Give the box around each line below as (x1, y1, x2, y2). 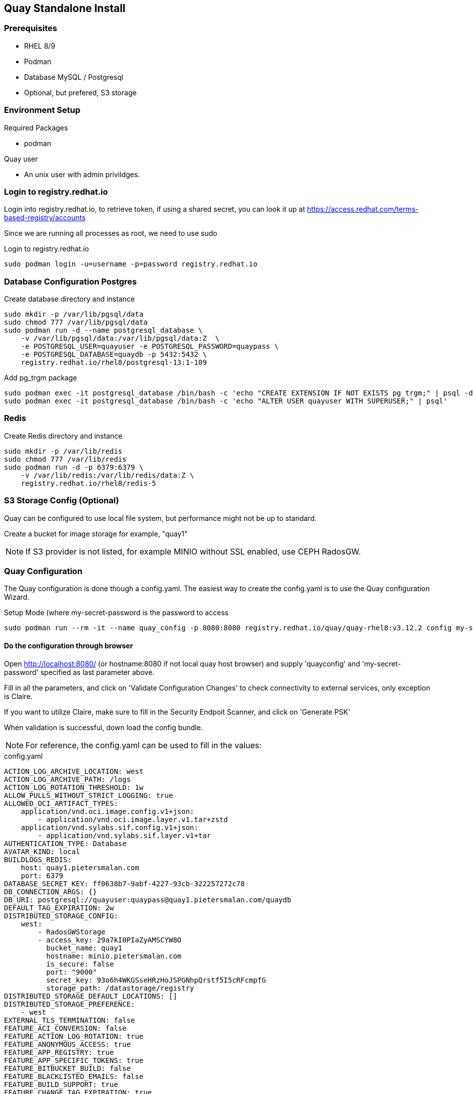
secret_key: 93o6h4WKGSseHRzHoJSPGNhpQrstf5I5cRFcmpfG (46, 976, 266, 984)
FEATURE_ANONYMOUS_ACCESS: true (4, 1040, 131, 1048)
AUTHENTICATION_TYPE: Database (4, 839, 127, 848)
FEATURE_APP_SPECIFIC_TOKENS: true (4, 1056, 144, 1064)
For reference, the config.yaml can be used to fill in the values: (26, 740, 262, 750)
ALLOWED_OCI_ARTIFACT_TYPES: (4, 799, 118, 807)
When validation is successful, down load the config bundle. (4, 723, 203, 732)
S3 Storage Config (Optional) (4, 495, 119, 506)
